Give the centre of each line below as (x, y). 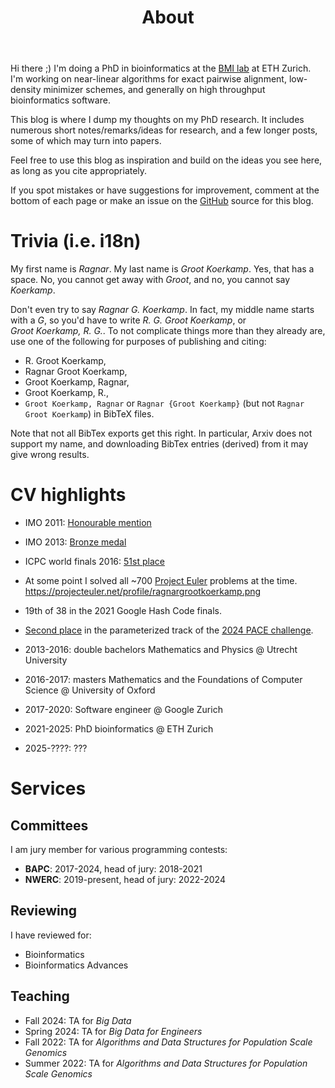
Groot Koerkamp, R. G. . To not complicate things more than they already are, (168, 331)
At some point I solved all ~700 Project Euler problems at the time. (161, 581)
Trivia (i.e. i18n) (76, 241)
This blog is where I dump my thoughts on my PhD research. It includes (157, 120)
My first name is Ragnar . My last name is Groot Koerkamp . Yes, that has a (162, 269)
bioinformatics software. (60, 100)
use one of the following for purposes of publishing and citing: (138, 342)
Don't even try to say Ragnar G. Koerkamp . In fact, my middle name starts (162, 310)
